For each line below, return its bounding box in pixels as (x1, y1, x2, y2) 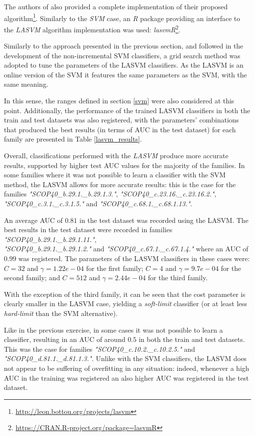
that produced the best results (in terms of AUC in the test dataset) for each (4, 124, 236, 134)
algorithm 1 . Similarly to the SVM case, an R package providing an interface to (4, 11, 240, 23)
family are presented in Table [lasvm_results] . (4, 134, 142, 144)
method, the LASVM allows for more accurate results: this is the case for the (4, 179, 236, 189)
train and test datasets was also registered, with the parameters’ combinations (4, 115, 239, 125)
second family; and (4, 272, 60, 283)
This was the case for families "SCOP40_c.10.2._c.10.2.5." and (4, 343, 195, 354)
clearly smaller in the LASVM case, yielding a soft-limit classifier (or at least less (4, 298, 247, 309)
